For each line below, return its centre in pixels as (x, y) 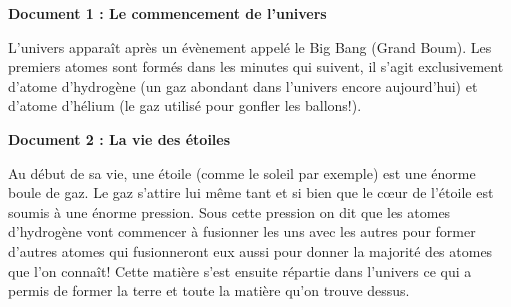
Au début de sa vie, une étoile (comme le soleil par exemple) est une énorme (242, 172)
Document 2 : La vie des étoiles (119, 138)
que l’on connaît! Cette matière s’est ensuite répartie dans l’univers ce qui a (240, 270)
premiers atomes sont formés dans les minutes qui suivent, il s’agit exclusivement (256, 66)
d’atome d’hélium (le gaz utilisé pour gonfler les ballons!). (185, 105)
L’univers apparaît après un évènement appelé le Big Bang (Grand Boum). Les (250, 46)
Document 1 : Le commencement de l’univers (167, 13)
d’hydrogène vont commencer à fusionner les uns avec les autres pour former (242, 231)
